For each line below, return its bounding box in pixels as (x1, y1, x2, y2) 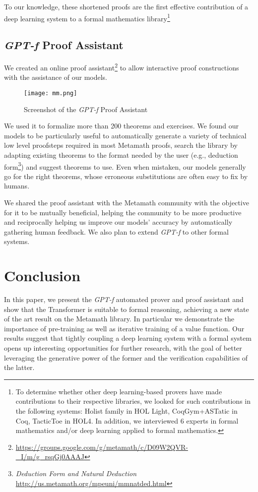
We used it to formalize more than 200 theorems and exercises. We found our (4, 121, 239, 131)
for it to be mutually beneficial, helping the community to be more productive (4, 207, 242, 217)
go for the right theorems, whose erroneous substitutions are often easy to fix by (4, 171, 248, 181)
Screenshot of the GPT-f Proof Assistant (24, 104, 148, 114)
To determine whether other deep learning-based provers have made (15, 386, 222, 396)
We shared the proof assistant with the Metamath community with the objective (4, 197, 249, 207)
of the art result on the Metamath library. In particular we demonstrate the (4, 313, 235, 324)
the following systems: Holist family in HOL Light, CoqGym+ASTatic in (15, 405, 238, 416)
